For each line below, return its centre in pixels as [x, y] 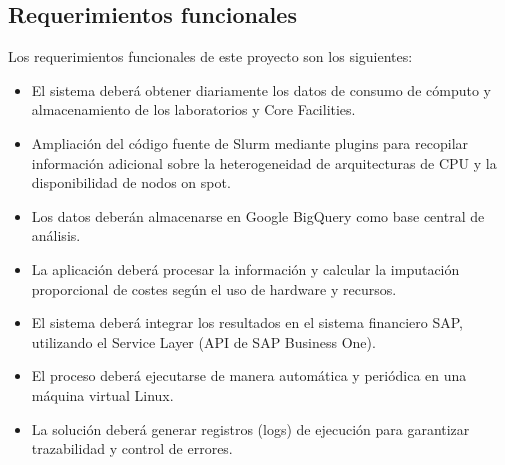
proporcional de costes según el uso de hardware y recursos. [214, 288]
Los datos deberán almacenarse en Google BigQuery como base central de [258, 215]
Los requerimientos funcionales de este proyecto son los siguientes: [210, 56]
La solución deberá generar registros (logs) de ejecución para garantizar [250, 428]
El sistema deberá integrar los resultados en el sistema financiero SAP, [247, 322]
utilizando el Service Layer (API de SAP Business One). [203, 341]
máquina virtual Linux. [102, 394]
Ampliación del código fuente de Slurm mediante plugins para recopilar [250, 142]
